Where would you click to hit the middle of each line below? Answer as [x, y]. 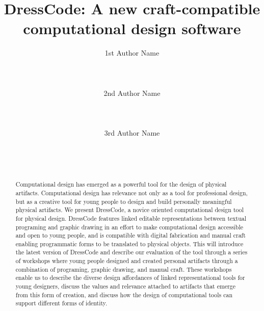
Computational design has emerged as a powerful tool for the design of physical [121, 184]
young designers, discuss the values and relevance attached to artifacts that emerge [126, 286]
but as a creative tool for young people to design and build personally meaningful [124, 201]
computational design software [132, 28]
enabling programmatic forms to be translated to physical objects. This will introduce [129, 243]
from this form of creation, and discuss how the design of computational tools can [124, 294]
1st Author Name [132, 53]
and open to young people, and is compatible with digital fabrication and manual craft [130, 235]
